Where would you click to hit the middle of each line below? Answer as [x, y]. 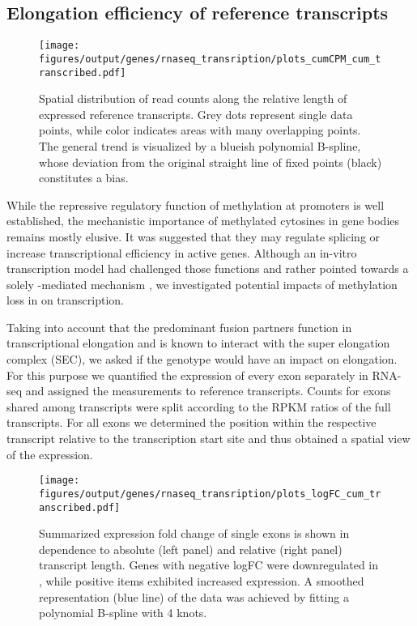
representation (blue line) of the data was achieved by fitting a [194, 596]
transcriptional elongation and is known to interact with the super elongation [198, 343]
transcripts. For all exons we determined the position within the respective [191, 422]
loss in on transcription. [65, 300]
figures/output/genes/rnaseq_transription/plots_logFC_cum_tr [210, 494]
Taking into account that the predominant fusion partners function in [179, 327]
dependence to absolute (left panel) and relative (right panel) [191, 549]
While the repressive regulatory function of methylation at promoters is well [196, 204]
